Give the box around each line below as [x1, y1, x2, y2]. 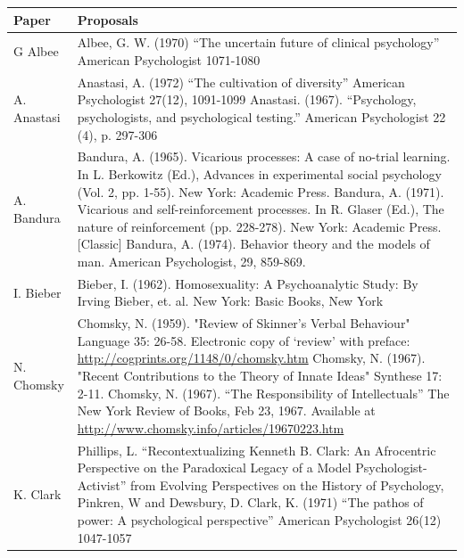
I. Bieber [13, 283, 62, 301]
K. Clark [13, 484, 62, 503]
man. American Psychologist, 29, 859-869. [77, 251, 306, 270]
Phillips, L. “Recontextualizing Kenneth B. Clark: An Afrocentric [77, 440, 436, 459]
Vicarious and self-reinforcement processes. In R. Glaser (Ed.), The [77, 200, 444, 218]
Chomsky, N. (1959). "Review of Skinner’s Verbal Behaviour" [77, 314, 410, 332]
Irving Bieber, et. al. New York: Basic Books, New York [77, 291, 384, 310]
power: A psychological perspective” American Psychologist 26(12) [77, 511, 442, 529]
